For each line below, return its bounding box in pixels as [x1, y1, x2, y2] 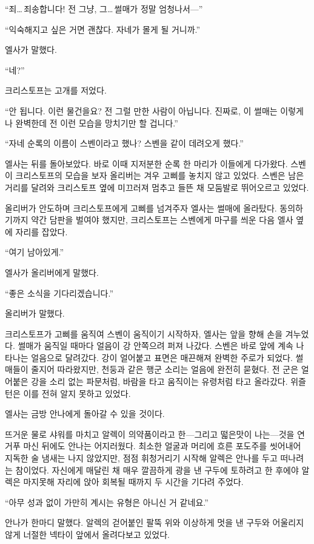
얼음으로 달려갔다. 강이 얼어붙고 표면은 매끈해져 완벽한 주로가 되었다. [31, 351, 293, 363]
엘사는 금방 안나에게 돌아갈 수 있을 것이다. [5, 407, 165, 420]
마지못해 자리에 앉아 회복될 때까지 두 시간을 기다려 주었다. [23, 475, 244, 488]
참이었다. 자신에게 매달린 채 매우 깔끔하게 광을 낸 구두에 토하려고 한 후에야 [15, 463, 299, 476]
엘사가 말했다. [5, 43, 57, 56]
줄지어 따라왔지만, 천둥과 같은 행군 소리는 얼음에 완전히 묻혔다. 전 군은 [31, 363, 299, 376]
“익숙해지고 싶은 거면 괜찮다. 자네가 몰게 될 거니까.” [5, 22, 201, 35]
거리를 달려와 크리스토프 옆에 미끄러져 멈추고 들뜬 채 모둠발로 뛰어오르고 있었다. [5, 181, 309, 193]
